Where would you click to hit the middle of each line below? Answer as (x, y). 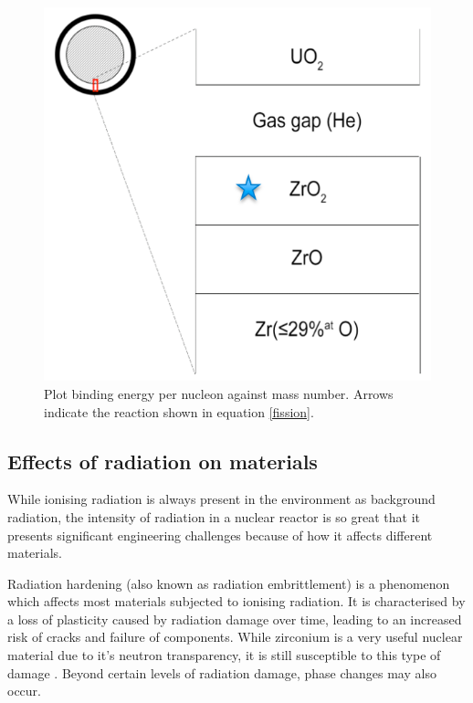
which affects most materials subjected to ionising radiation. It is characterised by (236, 601)
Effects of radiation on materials (163, 461)
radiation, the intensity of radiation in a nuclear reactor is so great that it (214, 516)
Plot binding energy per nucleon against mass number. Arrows (219, 393)
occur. (24, 691)
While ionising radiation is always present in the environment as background (221, 499)
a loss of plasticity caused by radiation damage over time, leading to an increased (235, 619)
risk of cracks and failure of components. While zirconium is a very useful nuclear (235, 637)
